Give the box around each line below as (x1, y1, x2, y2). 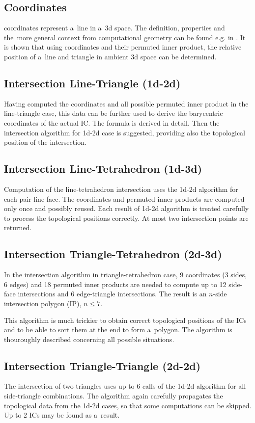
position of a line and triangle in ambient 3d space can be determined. (4, 51, 217, 61)
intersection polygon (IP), (4, 298, 82, 308)
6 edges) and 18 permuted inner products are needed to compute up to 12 (4, 279, 227, 289)
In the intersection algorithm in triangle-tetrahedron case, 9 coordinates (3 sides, (4, 269, 247, 280)
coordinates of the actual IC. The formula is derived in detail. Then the (4, 117, 220, 128)
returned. (4, 222, 32, 233)
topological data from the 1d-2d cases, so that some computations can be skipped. (4, 400, 252, 410)
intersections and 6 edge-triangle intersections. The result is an (18, 289, 207, 299)
